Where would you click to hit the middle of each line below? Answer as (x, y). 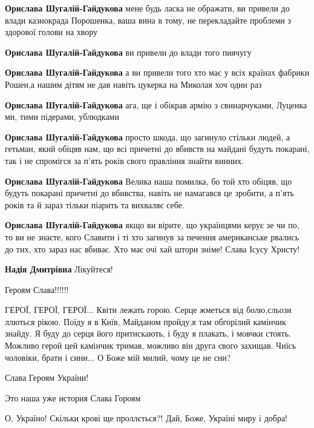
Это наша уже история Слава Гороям (73, 397)
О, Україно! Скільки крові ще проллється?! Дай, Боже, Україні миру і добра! (146, 418)
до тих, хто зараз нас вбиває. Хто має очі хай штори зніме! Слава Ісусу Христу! (152, 249)
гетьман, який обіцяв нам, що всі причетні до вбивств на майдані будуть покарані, (157, 149)
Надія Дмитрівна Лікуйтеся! (59, 269)
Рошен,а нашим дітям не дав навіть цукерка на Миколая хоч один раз (133, 84)
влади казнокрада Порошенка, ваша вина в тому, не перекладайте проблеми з (148, 20)
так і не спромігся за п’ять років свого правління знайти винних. (124, 160)
